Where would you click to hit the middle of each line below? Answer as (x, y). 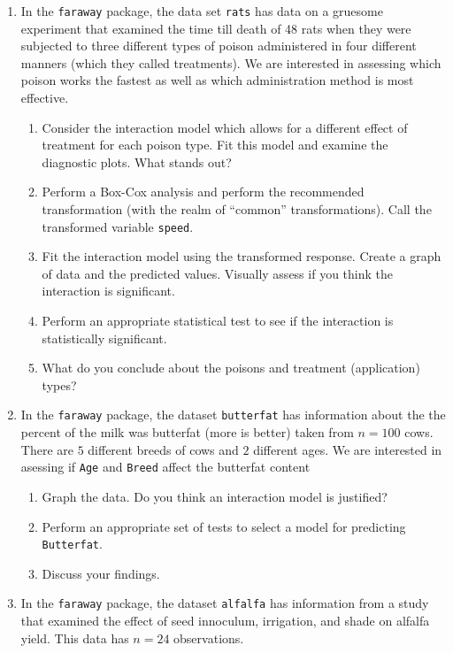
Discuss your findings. (101, 573)
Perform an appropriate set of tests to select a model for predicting (224, 526)
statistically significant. (104, 338)
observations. (209, 638)
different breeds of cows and (163, 449)
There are (47, 449)
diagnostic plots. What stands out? (137, 161)
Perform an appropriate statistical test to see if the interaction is (218, 321)
